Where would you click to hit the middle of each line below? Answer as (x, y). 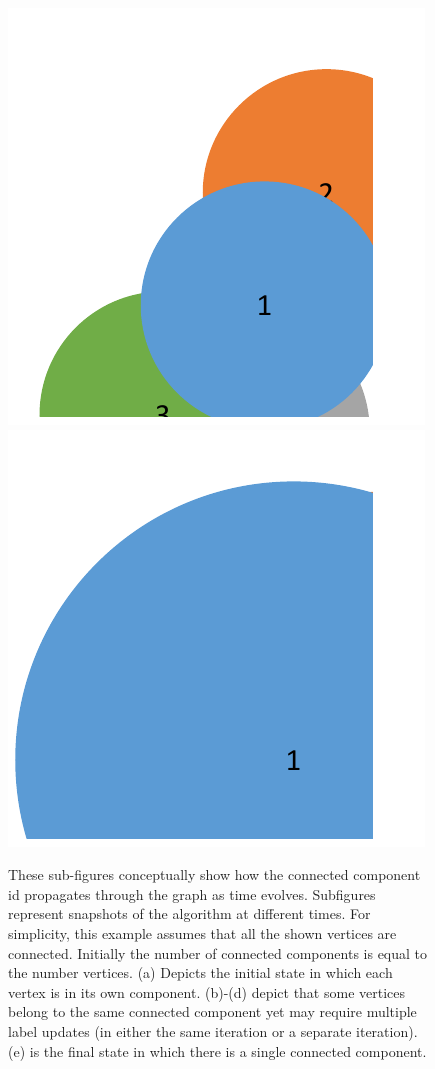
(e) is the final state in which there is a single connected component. (217, 1050)
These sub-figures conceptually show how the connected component (214, 874)
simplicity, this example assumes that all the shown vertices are (202, 932)
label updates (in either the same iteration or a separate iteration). (213, 1030)
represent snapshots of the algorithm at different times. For (189, 913)
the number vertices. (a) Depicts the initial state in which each (200, 972)
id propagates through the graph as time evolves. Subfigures (192, 893)
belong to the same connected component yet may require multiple (212, 1011)
